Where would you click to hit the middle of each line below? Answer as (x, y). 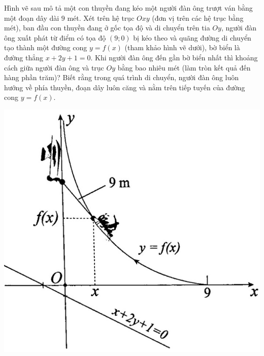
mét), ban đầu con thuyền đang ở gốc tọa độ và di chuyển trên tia (107, 28)
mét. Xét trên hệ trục (101, 17)
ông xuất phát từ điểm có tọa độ (55, 37)
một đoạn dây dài (32, 17)
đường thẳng (24, 57)
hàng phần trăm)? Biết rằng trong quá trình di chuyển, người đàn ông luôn (122, 77)
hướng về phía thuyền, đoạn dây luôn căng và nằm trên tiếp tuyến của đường (125, 87)
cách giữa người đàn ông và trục (54, 67)
